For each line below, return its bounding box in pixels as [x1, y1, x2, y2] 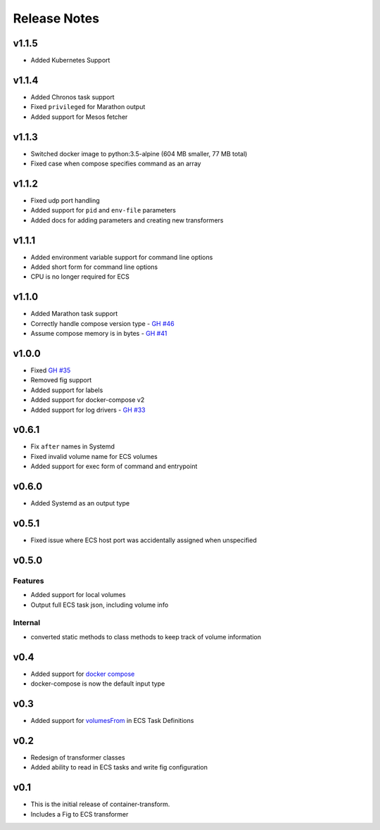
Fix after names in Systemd [30, 442, 115, 451]
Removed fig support [30, 376, 91, 384]
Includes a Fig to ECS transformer [30, 810, 129, 818]
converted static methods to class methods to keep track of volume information [30, 632, 262, 641]
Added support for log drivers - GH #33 [30, 405, 146, 414]
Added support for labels [30, 386, 103, 394]
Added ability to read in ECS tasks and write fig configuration [30, 763, 208, 772]
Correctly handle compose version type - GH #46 [30, 319, 175, 327]
